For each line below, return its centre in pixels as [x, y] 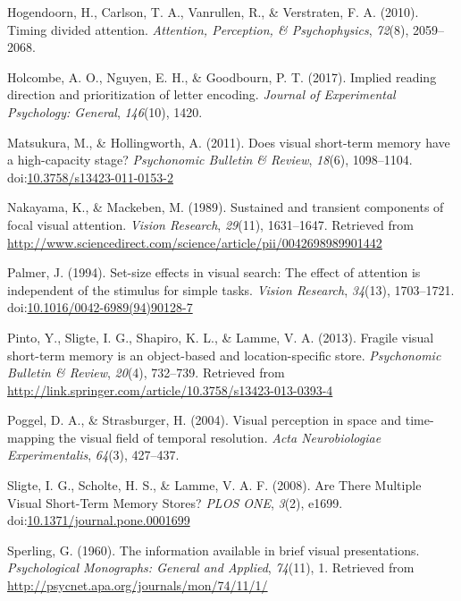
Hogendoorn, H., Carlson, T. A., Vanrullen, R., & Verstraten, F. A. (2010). [213, 12]
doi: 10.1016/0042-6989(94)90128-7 [100, 307]
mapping [31, 437]
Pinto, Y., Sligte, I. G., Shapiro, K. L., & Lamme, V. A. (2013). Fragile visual [221, 337]
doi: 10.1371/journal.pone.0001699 [99, 520]
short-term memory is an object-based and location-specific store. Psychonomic [224, 355]
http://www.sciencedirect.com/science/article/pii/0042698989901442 [195, 242]
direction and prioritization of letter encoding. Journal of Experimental [201, 94]
